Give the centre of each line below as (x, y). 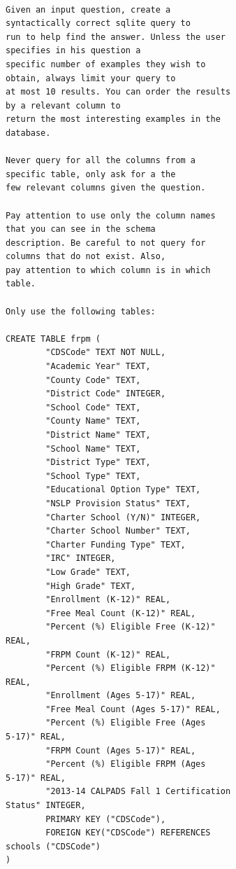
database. (28, 133)
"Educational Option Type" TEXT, (123, 490)
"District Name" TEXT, (98, 435)
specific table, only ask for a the (91, 174)
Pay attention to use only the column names (111, 215)
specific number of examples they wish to (106, 64)
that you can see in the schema (81, 229)
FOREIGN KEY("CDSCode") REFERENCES (128, 833)
